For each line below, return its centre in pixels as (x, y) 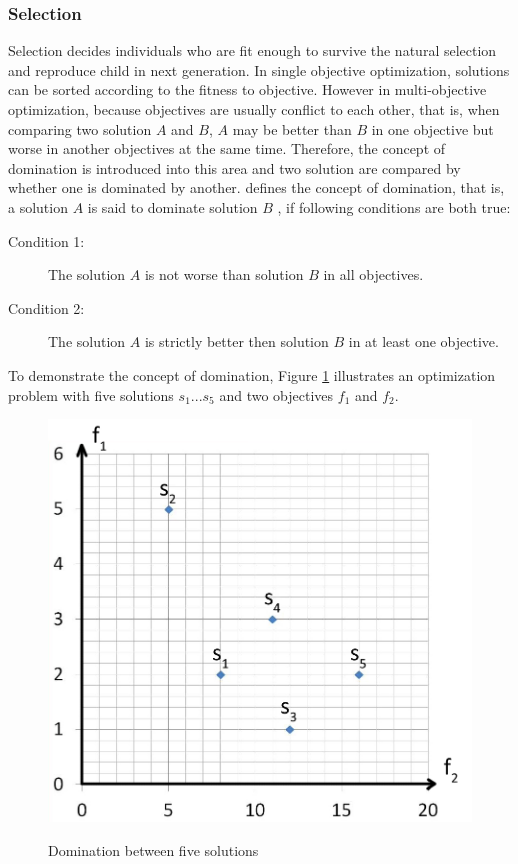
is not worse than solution (224, 274)
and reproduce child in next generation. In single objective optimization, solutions (259, 69)
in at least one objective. (423, 341)
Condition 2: (46, 307)
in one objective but (432, 128)
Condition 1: (46, 240)
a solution (38, 206)
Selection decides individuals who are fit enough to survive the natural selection (252, 50)
